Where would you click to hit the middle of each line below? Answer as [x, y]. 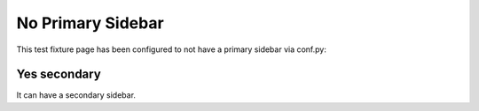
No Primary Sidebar [90, 23]
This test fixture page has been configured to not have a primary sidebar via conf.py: [172, 49]
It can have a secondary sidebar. [76, 95]
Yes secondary [59, 74]
